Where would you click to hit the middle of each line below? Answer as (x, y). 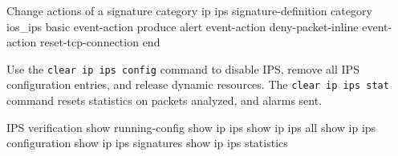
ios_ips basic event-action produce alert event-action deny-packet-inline (183, 26)
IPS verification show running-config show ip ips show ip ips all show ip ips (191, 127)
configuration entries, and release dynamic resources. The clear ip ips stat (198, 84)
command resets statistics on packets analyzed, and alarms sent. (164, 100)
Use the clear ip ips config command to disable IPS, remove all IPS (183, 68)
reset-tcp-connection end (100, 42)
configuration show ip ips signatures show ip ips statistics (147, 143)
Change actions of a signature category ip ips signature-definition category (189, 10)
